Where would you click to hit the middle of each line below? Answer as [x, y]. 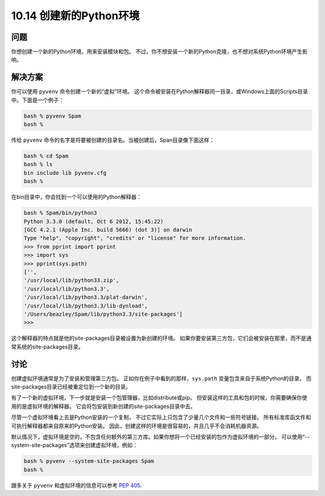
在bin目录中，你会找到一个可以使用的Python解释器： [76, 197]
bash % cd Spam [46, 156]
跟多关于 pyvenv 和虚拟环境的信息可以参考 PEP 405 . [76, 485]
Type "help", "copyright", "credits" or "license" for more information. [135, 238]
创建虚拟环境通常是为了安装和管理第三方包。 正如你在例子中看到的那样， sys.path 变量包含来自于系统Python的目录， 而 [161, 378]
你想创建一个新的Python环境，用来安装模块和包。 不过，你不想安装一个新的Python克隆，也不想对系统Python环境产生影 [159, 52]
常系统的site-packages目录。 [48, 347]
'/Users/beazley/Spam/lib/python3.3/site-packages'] [103, 314]
